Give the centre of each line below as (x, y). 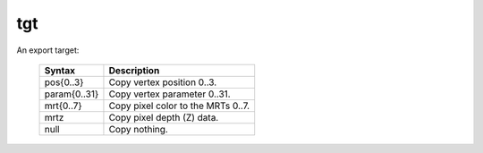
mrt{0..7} (63, 106)
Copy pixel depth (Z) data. (164, 117)
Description (134, 70)
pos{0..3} (64, 82)
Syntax (60, 70)
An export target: (48, 50)
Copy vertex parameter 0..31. (170, 94)
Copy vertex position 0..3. (163, 82)
